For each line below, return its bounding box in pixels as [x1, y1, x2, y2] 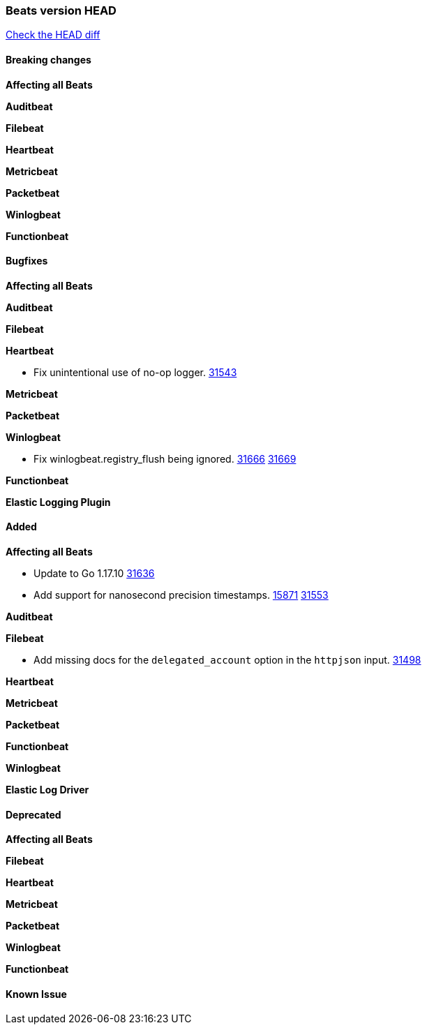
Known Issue [6, 987, 67, 1000]
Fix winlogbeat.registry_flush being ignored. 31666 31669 [33, 452, 297, 465]
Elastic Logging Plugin [6, 495, 111, 508]
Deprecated [6, 808, 61, 821]
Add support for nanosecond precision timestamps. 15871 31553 [33, 589, 329, 602]
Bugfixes [6, 255, 48, 267]
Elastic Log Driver [6, 784, 89, 796]
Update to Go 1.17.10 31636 [33, 567, 155, 580]
